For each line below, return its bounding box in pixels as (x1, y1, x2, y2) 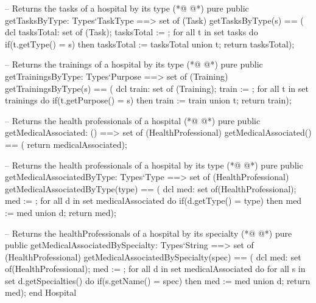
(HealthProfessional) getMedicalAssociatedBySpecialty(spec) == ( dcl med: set (5, 250, 301, 263)
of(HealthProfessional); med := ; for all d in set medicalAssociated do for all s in (5, 262, 306, 275)
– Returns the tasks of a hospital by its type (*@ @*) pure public (5, 2, 249, 14)
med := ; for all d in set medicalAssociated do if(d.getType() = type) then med (5, 194, 302, 207)
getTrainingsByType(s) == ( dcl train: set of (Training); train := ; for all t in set (5, 82, 309, 94)
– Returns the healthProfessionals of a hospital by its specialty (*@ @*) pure (5, 226, 292, 239)
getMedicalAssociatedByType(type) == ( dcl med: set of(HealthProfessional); (5, 182, 297, 195)
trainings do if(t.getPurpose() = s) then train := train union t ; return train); (5, 94, 292, 106)
